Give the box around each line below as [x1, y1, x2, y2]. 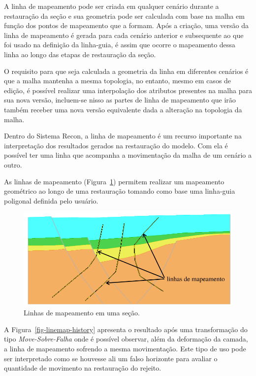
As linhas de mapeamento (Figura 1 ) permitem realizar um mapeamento [4, 176, 224, 186]
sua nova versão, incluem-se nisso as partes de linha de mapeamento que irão [4, 95, 236, 105]
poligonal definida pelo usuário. [4, 195, 98, 205]
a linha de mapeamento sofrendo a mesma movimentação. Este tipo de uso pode [4, 343, 246, 354]
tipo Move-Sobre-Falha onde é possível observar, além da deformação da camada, [4, 334, 248, 344]
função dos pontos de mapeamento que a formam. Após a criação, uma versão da [4, 20, 249, 31]
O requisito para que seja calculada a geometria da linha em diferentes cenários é [4, 66, 249, 76]
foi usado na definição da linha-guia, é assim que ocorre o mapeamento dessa [4, 39, 235, 50]
